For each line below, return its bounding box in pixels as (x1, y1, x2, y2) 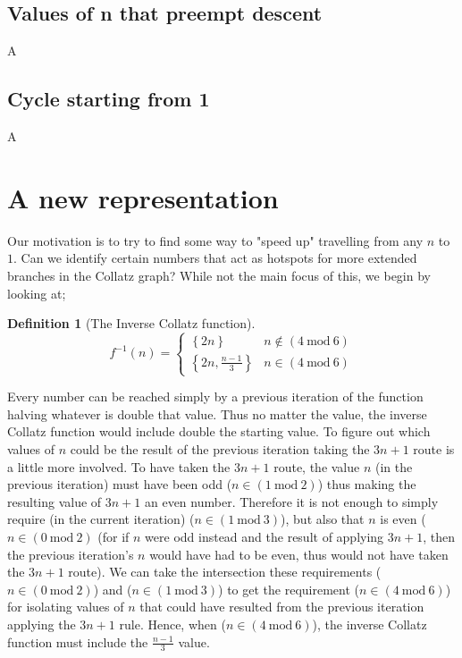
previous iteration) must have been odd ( (7, 475, 232, 493)
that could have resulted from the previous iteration (139, 597, 424, 616)
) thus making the (317, 475, 416, 493)
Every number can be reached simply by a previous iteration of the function (7, 387, 424, 406)
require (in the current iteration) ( (7, 510, 195, 528)
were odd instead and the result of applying (145, 527, 384, 545)
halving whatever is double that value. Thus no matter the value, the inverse (7, 404, 427, 423)
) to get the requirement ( (218, 579, 359, 598)
